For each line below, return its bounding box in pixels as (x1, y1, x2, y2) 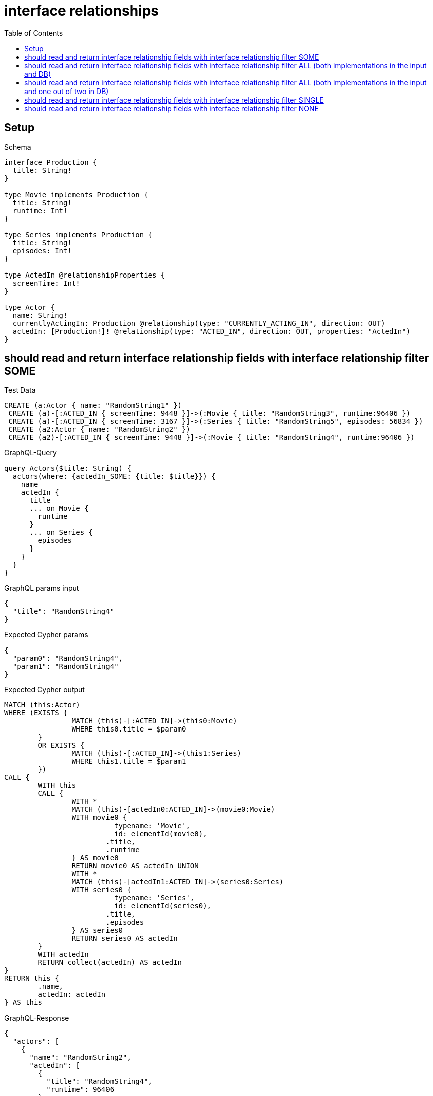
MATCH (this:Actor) (4, 701, 80, 709)
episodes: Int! (12, 246, 72, 255)
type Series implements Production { (4, 230, 153, 239)
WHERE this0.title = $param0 (71, 725, 186, 734)
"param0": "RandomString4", (12, 654, 123, 663)
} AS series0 (71, 926, 123, 935)
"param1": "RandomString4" (12, 662, 119, 671)
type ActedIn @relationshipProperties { (4, 270, 165, 279)
